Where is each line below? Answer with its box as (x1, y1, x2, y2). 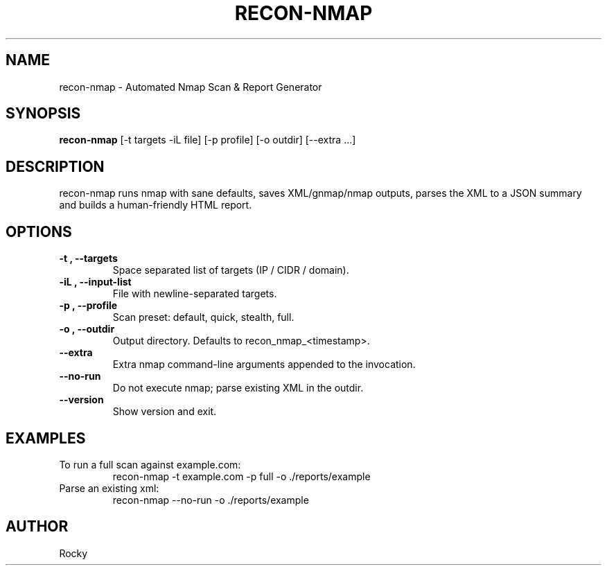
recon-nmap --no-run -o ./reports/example (112, 493, 309, 506)
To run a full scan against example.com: (59, 458, 241, 471)
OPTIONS (6, 222, 72, 240)
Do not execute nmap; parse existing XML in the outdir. (112, 382, 364, 394)
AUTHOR (6, 518, 69, 536)
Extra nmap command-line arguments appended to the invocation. (112, 358, 416, 371)
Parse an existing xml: (59, 482, 159, 494)
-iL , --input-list (59, 276, 132, 288)
